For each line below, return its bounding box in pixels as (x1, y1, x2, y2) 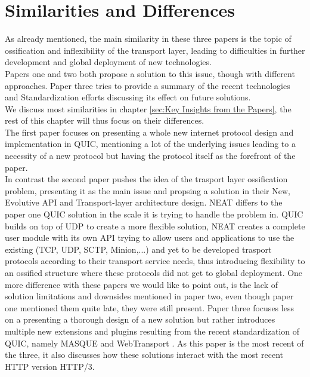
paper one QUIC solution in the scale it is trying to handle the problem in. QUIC (5, 208, 303, 220)
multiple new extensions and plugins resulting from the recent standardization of (5, 324, 300, 337)
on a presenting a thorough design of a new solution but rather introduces (5, 313, 275, 326)
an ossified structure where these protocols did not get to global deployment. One (5, 266, 303, 278)
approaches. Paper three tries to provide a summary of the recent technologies (5, 79, 290, 91)
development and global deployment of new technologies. (5, 56, 212, 68)
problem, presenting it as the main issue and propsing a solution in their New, (5, 184, 290, 197)
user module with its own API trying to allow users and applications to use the (5, 231, 294, 244)
